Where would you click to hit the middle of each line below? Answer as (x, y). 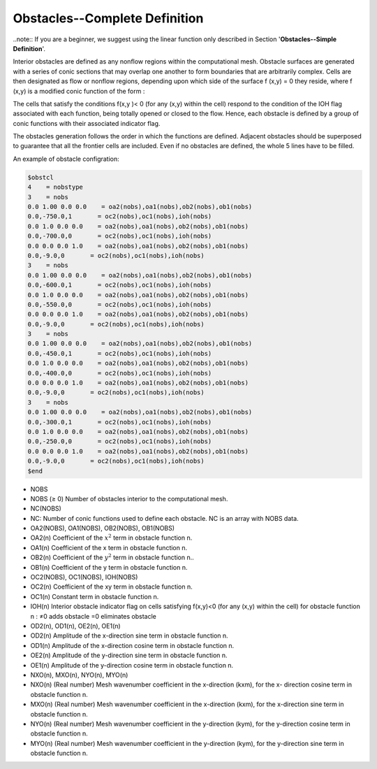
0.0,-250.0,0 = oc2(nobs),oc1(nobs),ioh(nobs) (120, 441)
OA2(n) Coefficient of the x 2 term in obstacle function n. (111, 537)
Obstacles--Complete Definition (108, 18)
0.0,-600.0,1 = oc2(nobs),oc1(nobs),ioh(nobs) (120, 285)
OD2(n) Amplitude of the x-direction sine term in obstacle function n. (129, 635)
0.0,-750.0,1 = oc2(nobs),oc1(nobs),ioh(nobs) (120, 216)
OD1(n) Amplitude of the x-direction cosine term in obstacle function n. (132, 645)
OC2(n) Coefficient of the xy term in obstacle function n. (111, 587)
